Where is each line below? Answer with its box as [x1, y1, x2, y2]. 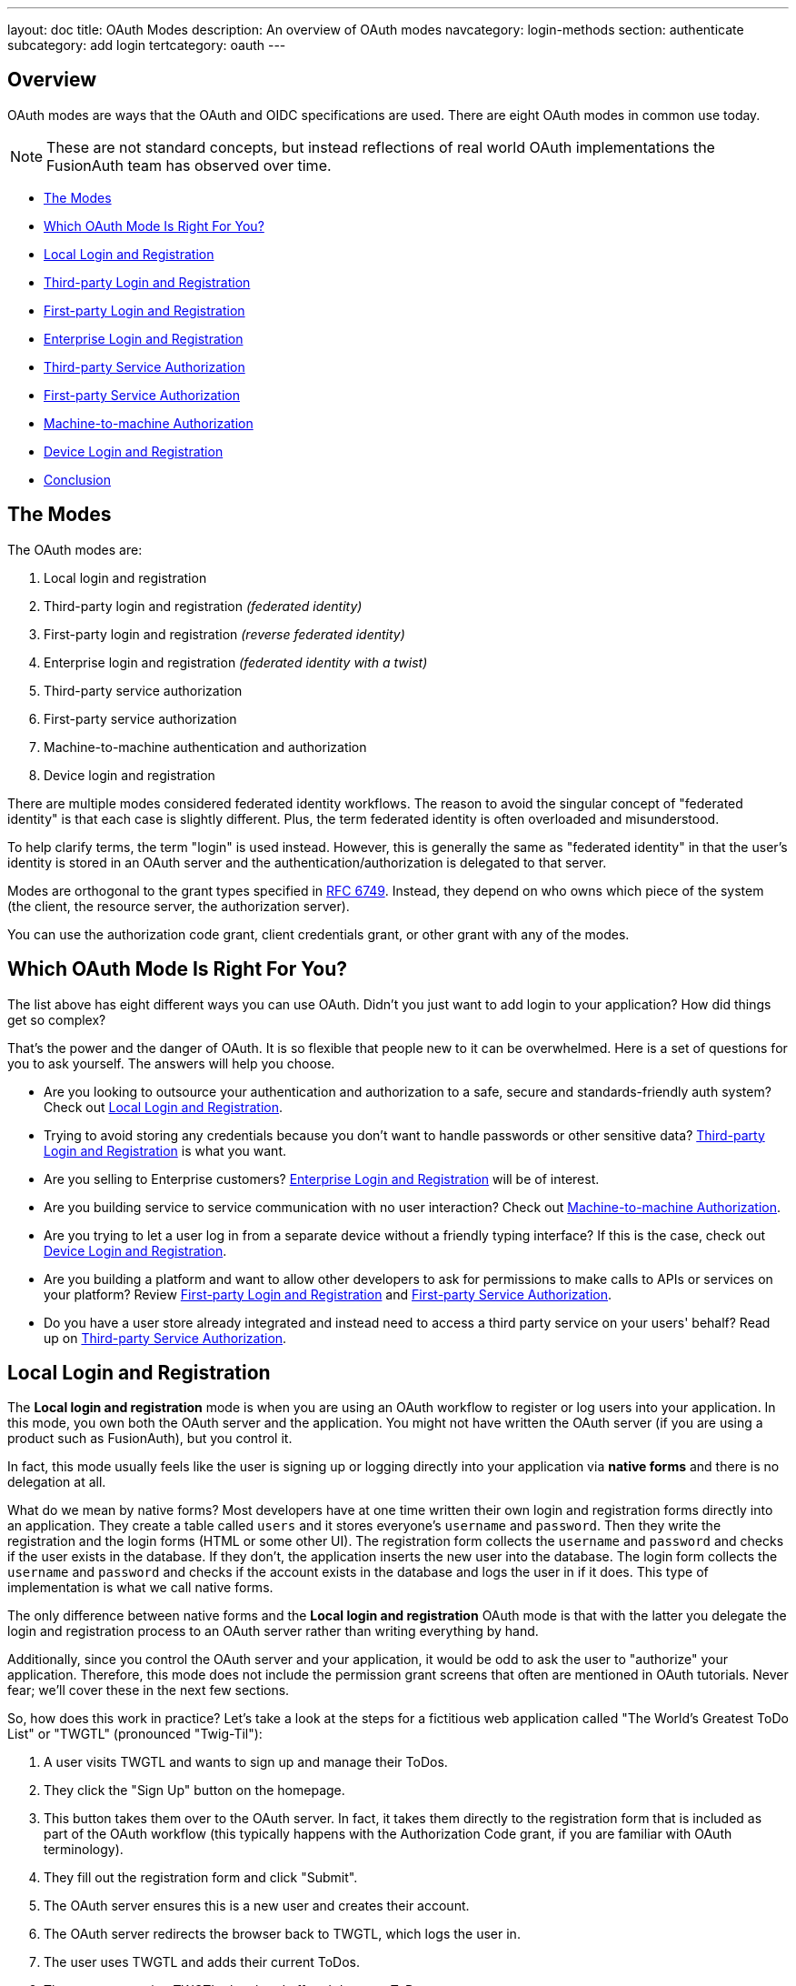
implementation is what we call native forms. [7, 1580, 274, 1596]
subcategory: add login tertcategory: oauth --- [7, 37, 286, 53]
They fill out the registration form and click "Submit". [44, 1870, 358, 1886]
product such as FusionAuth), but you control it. [7, 1430, 293, 1447]
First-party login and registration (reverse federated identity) [44, 626, 405, 642]
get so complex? [7, 1011, 106, 1028]
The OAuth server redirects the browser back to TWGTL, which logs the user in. [44, 1926, 521, 1942]
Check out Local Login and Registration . [44, 1098, 283, 1115]
